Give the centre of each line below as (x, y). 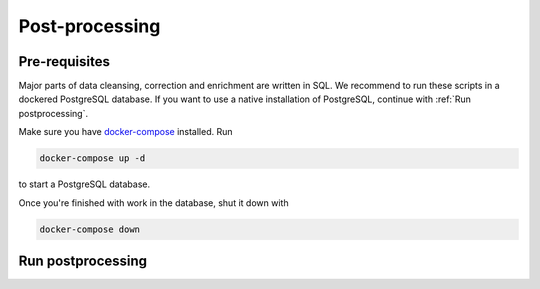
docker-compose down (89, 229)
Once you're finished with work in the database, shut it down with (153, 202)
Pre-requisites (64, 61)
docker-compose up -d (92, 158)
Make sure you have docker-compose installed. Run (125, 132)
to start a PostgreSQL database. (84, 184)
